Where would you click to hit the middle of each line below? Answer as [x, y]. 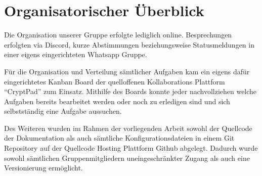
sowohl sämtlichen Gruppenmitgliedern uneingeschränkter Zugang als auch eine [127, 158]
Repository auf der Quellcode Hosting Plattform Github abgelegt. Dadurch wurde [131, 148]
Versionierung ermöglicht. [43, 168]
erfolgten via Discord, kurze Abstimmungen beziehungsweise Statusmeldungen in [129, 44]
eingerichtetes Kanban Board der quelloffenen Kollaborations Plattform [115, 81]
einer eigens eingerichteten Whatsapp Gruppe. [76, 54]
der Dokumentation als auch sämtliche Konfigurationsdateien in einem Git [119, 138]
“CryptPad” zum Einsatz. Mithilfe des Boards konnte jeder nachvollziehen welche [130, 91]
